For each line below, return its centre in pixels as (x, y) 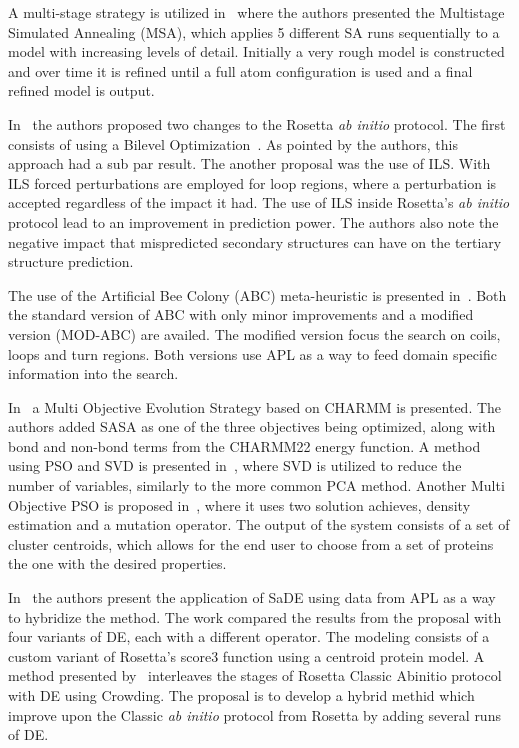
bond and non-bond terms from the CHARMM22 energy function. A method (244, 445)
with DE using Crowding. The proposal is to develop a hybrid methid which (241, 695)
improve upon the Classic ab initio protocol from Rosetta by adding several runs (254, 714)
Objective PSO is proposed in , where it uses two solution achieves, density (239, 504)
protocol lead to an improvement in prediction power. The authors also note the (253, 221)
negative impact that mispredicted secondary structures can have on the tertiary (255, 241)
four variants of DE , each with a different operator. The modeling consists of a (249, 636)
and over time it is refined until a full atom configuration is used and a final (240, 70)
